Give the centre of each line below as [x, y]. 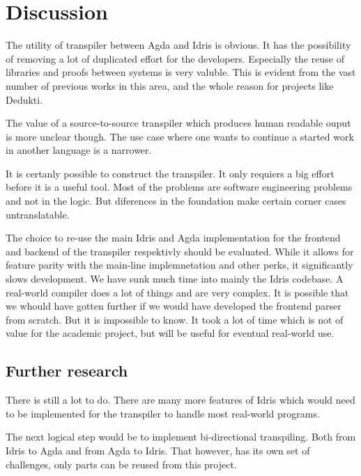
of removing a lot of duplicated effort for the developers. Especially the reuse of [175, 58]
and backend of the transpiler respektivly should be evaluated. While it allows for [180, 251]
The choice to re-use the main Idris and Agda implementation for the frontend [173, 238]
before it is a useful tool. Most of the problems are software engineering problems [179, 187]
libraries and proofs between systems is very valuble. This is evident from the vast [181, 72]
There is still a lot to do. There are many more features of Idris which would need [180, 400]
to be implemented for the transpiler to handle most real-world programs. [163, 413]
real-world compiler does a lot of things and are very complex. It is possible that [177, 292]
